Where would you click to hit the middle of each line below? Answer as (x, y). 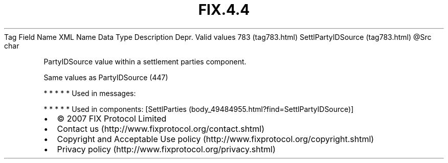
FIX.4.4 (224, 10)
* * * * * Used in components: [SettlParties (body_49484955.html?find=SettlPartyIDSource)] (199, 109)
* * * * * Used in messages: (90, 93)
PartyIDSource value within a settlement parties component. (145, 61)
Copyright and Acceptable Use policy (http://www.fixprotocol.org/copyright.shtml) (216, 139)
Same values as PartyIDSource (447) (106, 77)
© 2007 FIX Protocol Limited (112, 118)
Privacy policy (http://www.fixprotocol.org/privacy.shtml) (166, 149)
